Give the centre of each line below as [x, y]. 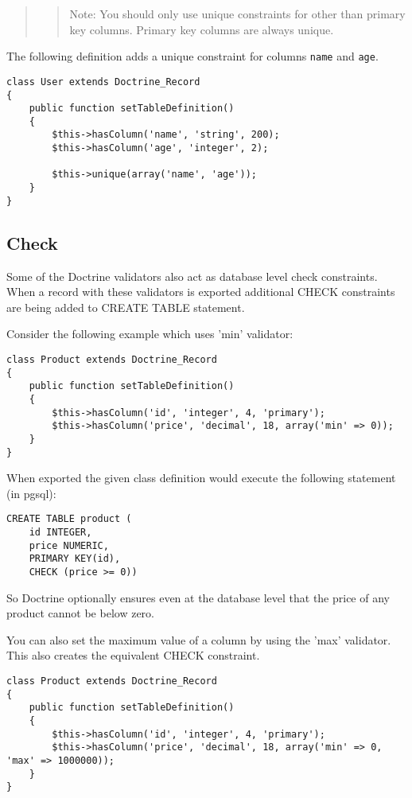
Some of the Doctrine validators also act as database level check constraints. [192, 276]
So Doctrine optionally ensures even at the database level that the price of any [198, 597]
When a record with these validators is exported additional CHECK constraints [201, 292]
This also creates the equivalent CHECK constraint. [133, 655]
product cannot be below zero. [80, 613]
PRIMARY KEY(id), [75, 559]
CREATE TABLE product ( [69, 519]
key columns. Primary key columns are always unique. [202, 29]
